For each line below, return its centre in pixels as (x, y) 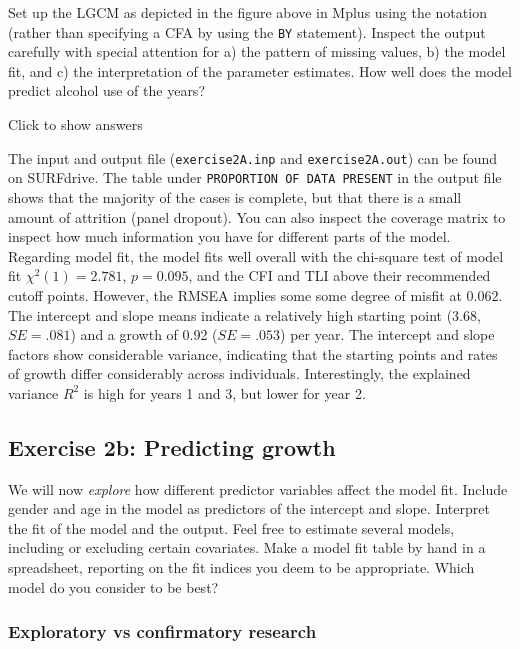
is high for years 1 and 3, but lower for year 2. (224, 392)
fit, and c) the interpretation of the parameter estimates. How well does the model (260, 70)
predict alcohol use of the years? (106, 90)
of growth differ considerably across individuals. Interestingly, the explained (239, 373)
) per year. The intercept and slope (387, 334)
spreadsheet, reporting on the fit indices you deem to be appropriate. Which (241, 567)
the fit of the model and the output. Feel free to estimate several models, (231, 527)
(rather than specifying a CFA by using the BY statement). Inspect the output (247, 31)
